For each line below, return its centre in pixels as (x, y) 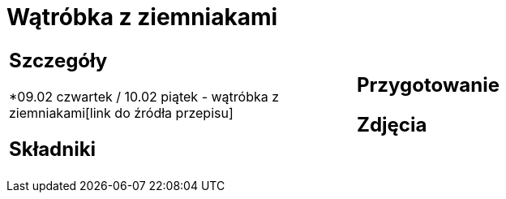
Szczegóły (58, 60)
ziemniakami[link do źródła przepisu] (121, 112)
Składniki (53, 149)
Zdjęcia (392, 124)
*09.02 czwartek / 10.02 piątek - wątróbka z (144, 96)
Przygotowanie (428, 84)
